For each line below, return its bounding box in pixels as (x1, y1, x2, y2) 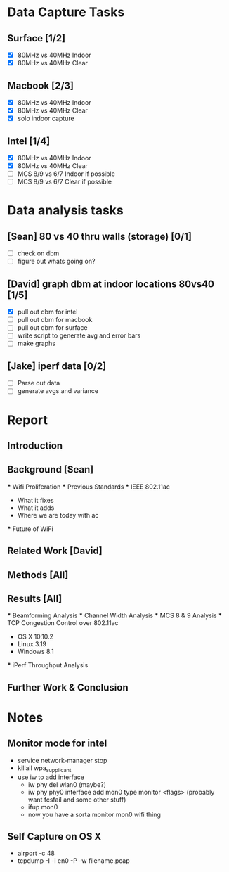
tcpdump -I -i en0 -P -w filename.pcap (17, 857, 130, 865)
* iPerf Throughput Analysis (7, 661, 89, 669)
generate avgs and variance (17, 387, 99, 395)
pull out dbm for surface (17, 323, 88, 332)
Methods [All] (7, 569, 69, 581)
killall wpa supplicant (17, 764, 72, 774)
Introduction (7, 440, 63, 451)
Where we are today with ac (17, 511, 99, 519)
